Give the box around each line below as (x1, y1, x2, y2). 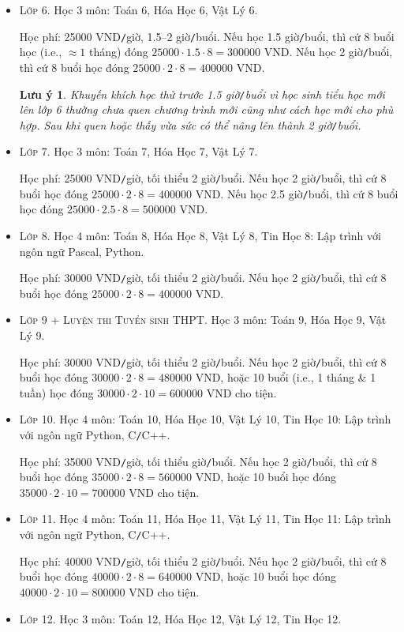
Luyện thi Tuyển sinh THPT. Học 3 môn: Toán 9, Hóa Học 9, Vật (63, 311, 387, 328)
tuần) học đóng (19, 384, 94, 401)
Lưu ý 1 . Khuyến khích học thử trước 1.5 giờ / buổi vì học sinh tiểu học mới (19, 85, 385, 102)
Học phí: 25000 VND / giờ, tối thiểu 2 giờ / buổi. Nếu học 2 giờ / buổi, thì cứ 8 (19, 170, 387, 186)
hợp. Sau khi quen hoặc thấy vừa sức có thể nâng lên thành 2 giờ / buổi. (19, 116, 361, 133)
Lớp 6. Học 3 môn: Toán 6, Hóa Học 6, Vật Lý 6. (19, 2, 258, 17)
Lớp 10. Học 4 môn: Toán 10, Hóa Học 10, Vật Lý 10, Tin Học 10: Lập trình (19, 411, 391, 427)
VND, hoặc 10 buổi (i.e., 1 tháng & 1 (195, 369, 376, 386)
